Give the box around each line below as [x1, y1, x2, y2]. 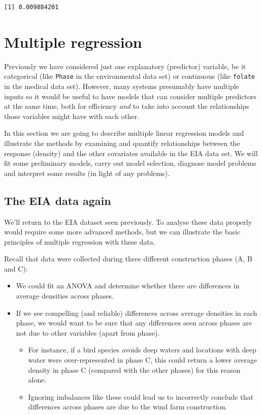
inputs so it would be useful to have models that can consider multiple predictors [4, 91, 256, 101]
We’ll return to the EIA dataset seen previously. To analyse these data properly [4, 216, 252, 227]
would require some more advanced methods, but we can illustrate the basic [4, 226, 241, 237]
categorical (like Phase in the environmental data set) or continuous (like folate [4, 71, 255, 81]
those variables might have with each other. [4, 110, 140, 121]
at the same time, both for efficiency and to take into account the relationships [4, 101, 249, 111]
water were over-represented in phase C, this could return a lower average [28, 354, 257, 365]
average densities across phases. [16, 290, 114, 301]
